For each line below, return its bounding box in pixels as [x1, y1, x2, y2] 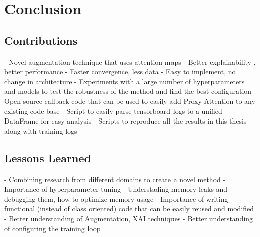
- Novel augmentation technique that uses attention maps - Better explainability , [4, 56, 256, 67]
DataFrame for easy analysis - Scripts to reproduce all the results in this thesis [4, 115, 247, 126]
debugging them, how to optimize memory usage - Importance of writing [4, 193, 228, 204]
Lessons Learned [4, 150, 91, 165]
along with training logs [4, 125, 77, 136]
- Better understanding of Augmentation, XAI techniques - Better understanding [4, 213, 253, 223]
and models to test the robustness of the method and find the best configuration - [4, 86, 256, 96]
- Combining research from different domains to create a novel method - [4, 173, 226, 184]
